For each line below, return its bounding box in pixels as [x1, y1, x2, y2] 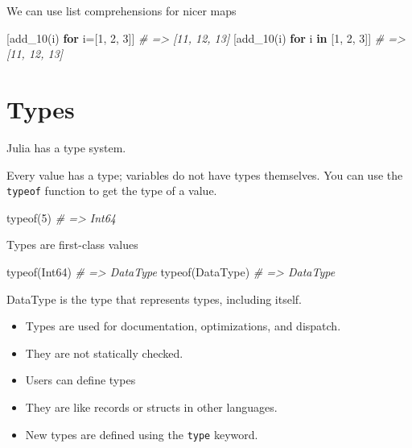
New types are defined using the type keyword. [25, 425, 258, 442]
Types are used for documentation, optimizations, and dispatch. [25, 317, 341, 334]
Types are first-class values [6, 236, 138, 253]
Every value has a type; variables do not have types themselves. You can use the [6, 166, 403, 183]
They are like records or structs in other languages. [25, 398, 278, 415]
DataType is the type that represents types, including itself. [6, 290, 302, 307]
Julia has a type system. [6, 139, 126, 156]
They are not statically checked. [25, 344, 183, 361]
